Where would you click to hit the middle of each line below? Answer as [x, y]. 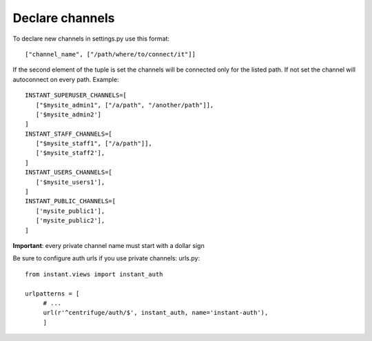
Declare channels [64, 18]
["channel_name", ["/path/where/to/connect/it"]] [111, 54]
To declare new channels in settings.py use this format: [91, 39]
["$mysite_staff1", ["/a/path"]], [94, 144]
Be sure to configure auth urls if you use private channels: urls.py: [106, 258]
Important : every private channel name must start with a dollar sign [108, 245]
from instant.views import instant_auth [94, 274]
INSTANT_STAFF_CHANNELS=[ [69, 134]
